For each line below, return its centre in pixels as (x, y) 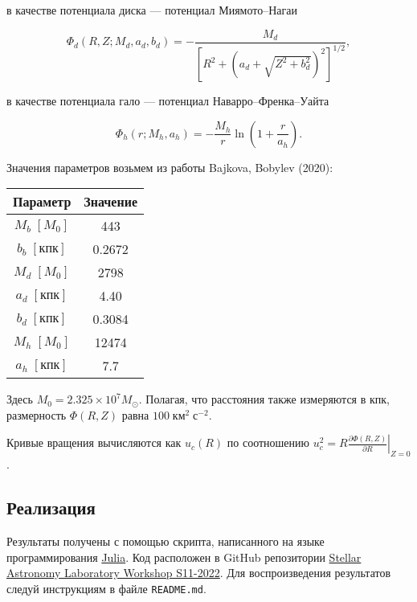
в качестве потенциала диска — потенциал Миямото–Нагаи (152, 10)
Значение (110, 202)
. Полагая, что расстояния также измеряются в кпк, (264, 399)
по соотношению (268, 442)
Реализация (51, 508)
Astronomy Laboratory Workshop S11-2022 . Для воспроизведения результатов (199, 573)
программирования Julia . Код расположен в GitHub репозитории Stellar (184, 557)
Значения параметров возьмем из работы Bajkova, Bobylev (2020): (170, 167)
